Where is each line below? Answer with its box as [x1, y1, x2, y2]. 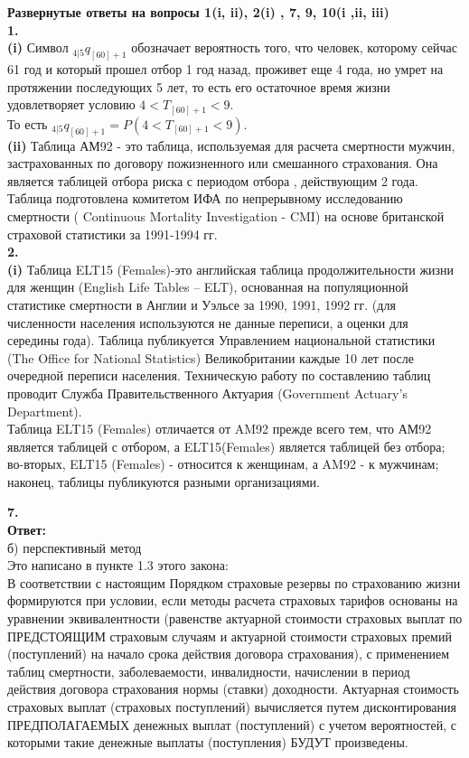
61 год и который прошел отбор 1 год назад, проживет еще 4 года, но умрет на [7, 60, 444, 79]
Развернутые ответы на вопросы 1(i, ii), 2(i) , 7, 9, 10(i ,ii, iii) [7, 3, 389, 21]
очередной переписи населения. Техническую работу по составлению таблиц [7, 366, 431, 385]
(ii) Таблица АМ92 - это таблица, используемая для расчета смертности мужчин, [7, 136, 455, 154]
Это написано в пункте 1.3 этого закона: [7, 556, 229, 575]
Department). [7, 401, 82, 420]
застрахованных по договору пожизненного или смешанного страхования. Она [7, 154, 438, 173]
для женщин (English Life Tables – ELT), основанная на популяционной [7, 277, 408, 296]
